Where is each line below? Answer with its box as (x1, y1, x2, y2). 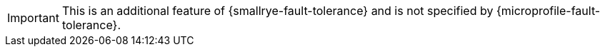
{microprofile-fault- (496, 4, 601, 18)
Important (7, 11, 59, 25)
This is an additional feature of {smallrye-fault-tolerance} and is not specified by (61, 4, 494, 18)
